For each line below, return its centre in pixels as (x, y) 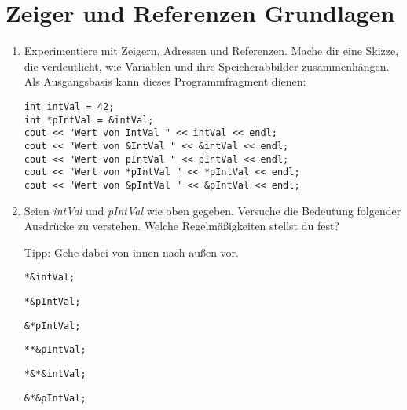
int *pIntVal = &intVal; (89, 120)
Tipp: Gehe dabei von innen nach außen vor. (131, 252)
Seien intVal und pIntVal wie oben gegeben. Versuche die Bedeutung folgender (213, 210)
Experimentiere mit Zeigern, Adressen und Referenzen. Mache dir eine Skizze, (211, 51)
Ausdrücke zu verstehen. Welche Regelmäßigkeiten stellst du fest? (181, 226)
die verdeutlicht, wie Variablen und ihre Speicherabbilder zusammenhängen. (207, 66)
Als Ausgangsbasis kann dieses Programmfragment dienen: (165, 81)
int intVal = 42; (69, 106)
